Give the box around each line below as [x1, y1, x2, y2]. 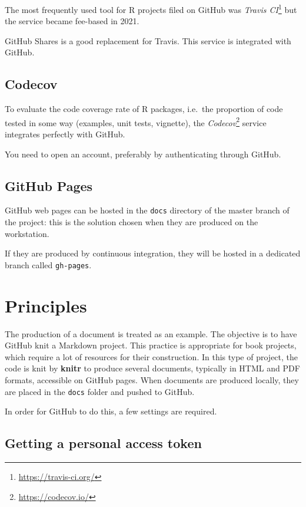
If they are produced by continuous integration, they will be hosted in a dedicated [5, 247, 301, 259]
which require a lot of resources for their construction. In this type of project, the [5, 350, 298, 363]
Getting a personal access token [5, 434, 202, 452]
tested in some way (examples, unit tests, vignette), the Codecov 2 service [5, 114, 267, 129]
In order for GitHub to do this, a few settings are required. [5, 405, 217, 417]
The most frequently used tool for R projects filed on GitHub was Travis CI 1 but [5, 2, 297, 15]
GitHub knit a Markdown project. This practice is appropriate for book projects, [5, 339, 297, 351]
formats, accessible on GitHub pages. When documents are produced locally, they [5, 374, 299, 386]
